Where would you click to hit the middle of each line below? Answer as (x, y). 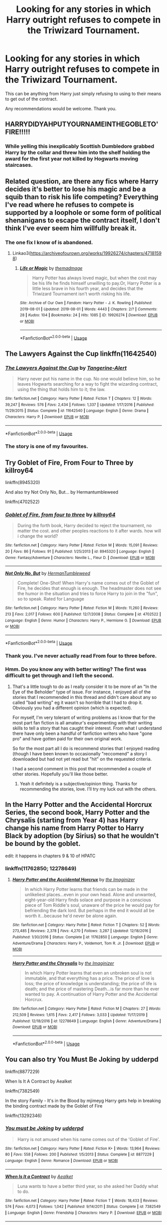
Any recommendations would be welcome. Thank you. (61, 108)
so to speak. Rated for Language (51, 599)
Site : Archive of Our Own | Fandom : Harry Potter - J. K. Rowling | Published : (86, 303)
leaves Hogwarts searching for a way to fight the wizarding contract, (87, 384)
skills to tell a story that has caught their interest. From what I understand (87, 728)
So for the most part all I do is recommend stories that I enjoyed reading (86, 748)
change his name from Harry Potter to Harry (75, 828)
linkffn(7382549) (22, 1091)
